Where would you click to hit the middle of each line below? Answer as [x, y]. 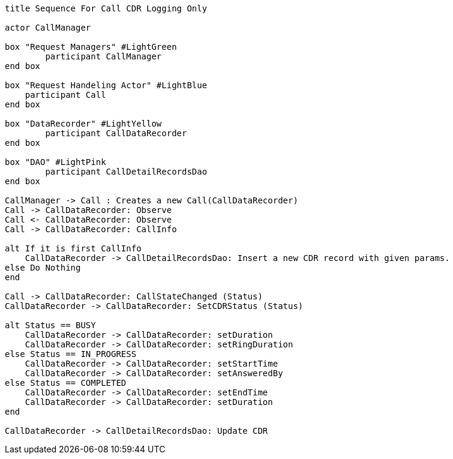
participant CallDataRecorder [116, 133]
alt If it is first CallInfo [73, 248]
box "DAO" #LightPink [55, 162]
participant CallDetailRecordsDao [126, 172]
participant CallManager [103, 56]
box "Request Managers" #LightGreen [91, 47]
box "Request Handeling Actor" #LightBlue [106, 85]
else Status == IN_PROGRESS [71, 354]
